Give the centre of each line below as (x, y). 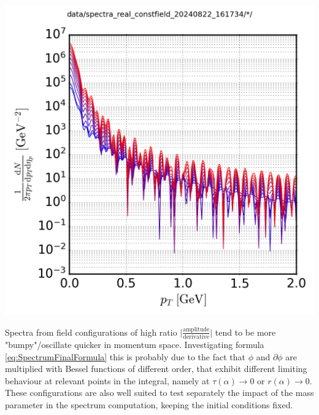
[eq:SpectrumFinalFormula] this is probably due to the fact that (125, 356)
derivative (196, 337)
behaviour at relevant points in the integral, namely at (107, 380)
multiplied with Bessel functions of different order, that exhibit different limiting (156, 369)
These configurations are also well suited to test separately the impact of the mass (159, 393)
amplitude (196, 330)
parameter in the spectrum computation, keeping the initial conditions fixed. (149, 404)
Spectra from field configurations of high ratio (91, 332)
